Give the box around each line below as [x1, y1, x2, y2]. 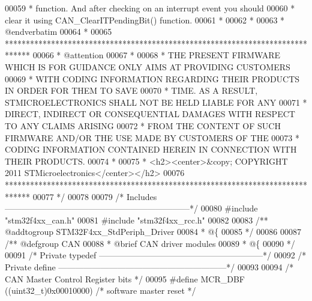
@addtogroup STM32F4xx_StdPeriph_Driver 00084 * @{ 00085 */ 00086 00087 [5, 225, 301, 238]
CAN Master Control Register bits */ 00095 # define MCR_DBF [5, 272, 245, 285]
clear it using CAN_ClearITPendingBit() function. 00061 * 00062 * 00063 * [5, 13, 285, 26]
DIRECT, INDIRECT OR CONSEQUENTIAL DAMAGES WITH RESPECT [5, 108, 295, 120]
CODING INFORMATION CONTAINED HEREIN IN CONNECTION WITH [5, 143, 297, 156]
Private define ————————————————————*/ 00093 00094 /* [5, 261, 294, 273]
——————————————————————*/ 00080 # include [5, 202, 258, 214]
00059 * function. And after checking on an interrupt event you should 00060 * [5, 2, 295, 14]
